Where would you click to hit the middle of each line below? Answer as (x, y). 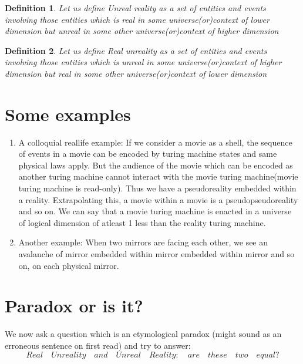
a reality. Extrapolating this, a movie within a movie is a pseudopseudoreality (158, 199)
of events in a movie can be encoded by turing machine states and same (148, 154)
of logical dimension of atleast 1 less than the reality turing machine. (142, 222)
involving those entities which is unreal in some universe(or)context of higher (143, 62)
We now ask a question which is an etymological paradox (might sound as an (143, 334)
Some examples (68, 114)
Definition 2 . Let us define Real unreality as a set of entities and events (136, 50)
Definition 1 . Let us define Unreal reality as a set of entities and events (135, 8)
